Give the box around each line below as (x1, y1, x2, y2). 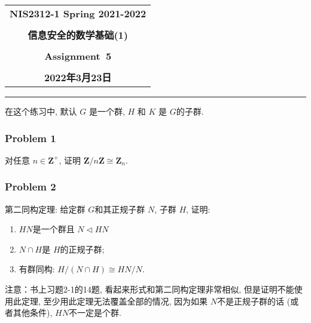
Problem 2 (5, 179, 56, 194)
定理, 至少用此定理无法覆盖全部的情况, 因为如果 (21, 294, 208, 307)
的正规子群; (60, 242, 105, 255)
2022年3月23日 (44, 70, 112, 84)
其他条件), (13, 306, 53, 319)
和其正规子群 (94, 202, 145, 215)
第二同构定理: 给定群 (5, 202, 86, 215)
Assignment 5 (44, 49, 112, 63)
